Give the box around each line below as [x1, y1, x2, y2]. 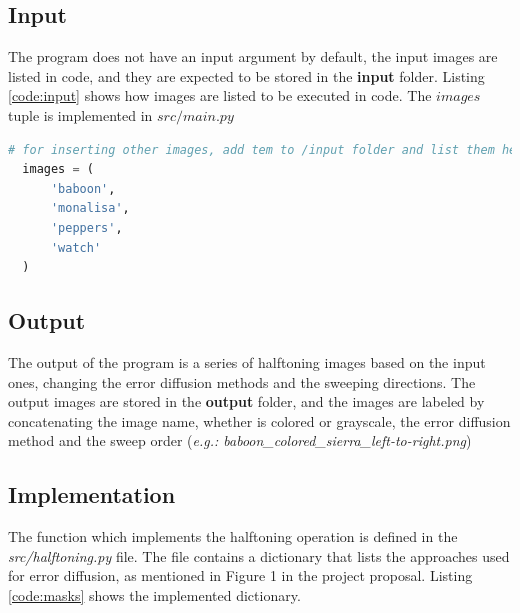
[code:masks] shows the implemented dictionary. [8, 584, 301, 605]
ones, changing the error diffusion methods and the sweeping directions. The [8, 371, 476, 392]
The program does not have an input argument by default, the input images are [8, 46, 498, 67]
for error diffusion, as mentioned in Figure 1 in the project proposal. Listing [8, 565, 473, 586]
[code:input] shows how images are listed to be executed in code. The [8, 85, 432, 106]
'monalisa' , [50, 201, 130, 216]
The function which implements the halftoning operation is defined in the [8, 526, 458, 547]
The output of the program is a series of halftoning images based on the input [8, 351, 486, 372]
